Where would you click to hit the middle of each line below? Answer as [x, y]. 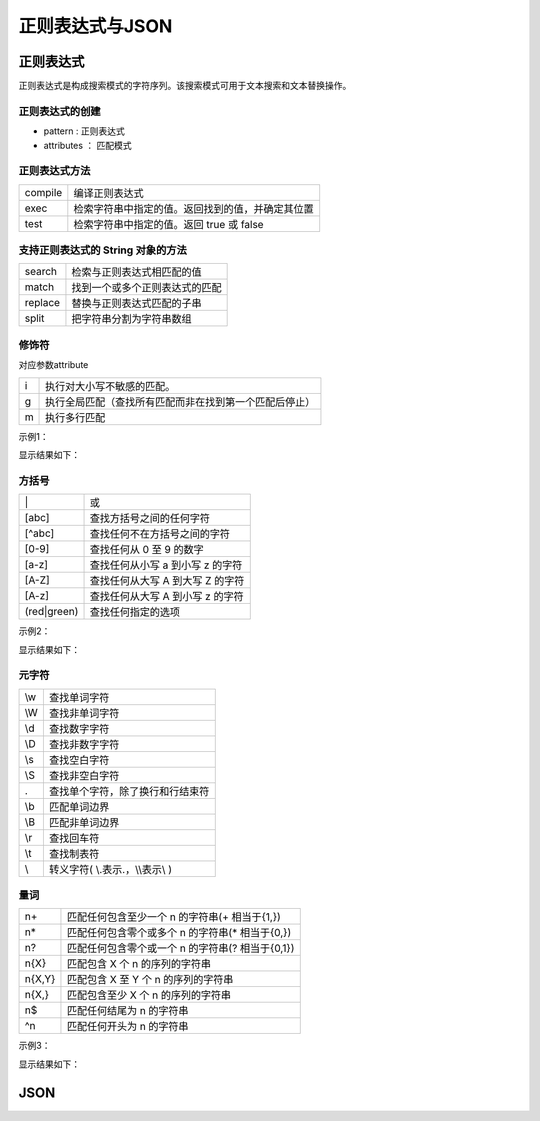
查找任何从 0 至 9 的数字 [146, 550]
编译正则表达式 [108, 193]
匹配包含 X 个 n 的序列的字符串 [139, 964]
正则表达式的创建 [59, 111]
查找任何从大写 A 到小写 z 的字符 [166, 597]
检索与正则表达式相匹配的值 [136, 272]
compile [43, 192]
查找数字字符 [79, 728]
